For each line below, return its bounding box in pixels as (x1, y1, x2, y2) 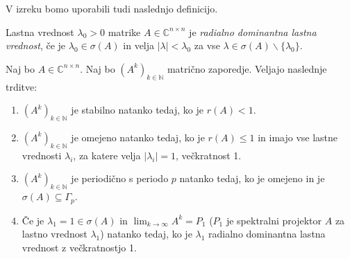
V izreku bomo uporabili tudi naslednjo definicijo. (6, 1, 218, 15)
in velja (123, 38, 155, 53)
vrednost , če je (6, 38, 66, 53)
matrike (108, 24, 141, 39)
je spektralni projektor (226, 213, 322, 227)
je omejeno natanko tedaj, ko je (71, 129, 205, 144)
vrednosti (22, 148, 62, 162)
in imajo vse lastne (258, 129, 338, 144)
